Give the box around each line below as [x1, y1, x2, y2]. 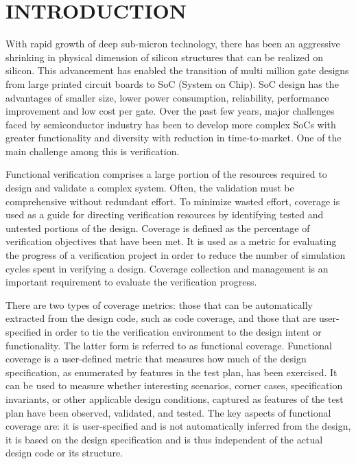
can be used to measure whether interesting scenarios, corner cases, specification [5, 378, 343, 393]
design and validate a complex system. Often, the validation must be [5, 181, 294, 195]
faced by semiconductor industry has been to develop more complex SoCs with [5, 117, 336, 131]
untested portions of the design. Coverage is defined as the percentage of [5, 220, 310, 235]
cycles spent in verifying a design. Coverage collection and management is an [5, 261, 329, 275]
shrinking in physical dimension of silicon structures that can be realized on [5, 49, 324, 64]
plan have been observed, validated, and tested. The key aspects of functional [5, 405, 331, 419]
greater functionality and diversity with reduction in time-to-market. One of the [5, 130, 342, 145]
